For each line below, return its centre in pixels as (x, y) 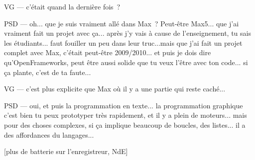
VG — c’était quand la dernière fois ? (62, 6)
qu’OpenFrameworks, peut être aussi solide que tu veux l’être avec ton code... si (126, 62)
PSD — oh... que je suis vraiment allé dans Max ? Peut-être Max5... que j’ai (122, 23)
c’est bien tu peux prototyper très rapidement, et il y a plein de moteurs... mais (126, 115)
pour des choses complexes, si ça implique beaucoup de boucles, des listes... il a (125, 124)
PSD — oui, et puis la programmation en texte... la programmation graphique (124, 105)
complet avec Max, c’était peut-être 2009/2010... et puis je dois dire (108, 52)
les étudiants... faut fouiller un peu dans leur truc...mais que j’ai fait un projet (123, 42)
